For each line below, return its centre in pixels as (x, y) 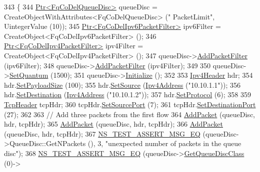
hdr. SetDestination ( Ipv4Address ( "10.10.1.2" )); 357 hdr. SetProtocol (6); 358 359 (127, 94)
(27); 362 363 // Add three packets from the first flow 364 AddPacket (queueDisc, (129, 114)
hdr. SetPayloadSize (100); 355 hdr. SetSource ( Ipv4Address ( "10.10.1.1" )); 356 (122, 85)
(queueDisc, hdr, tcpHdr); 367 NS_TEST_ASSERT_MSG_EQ (102, 133)
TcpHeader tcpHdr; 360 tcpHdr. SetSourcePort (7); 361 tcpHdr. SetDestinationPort (130, 104)
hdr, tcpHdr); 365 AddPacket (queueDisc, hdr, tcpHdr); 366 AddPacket (113, 124)
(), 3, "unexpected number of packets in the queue (164, 143)
